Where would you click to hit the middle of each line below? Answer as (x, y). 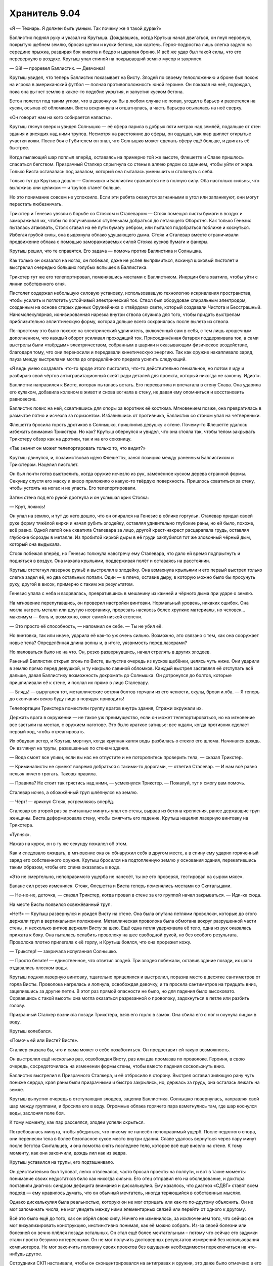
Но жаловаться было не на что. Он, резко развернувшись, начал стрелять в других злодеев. (110, 652)
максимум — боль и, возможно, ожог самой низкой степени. (76, 617)
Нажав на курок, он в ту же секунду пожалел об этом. (69, 844)
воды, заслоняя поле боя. (37, 1113)
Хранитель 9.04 (45, 13)
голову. (17, 1005)
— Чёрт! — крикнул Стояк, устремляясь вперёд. (62, 802)
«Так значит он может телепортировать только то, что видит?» (78, 448)
